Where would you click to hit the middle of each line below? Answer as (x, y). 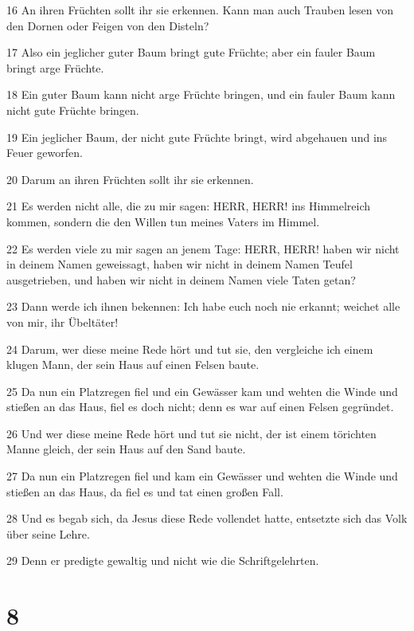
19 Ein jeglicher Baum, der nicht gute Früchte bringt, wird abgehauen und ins (197, 137)
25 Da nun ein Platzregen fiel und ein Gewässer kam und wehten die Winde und (202, 391)
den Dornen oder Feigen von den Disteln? (108, 25)
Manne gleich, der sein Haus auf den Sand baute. (126, 449)
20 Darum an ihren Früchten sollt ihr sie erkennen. (130, 179)
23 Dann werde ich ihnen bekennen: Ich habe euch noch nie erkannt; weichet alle (203, 306)
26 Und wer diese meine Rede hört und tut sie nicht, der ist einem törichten (191, 433)
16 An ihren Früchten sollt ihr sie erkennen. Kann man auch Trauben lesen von (200, 10)
